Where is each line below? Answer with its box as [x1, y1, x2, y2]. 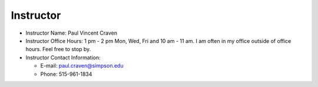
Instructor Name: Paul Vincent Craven [25, 29, 118, 36]
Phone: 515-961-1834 [40, 71, 92, 78]
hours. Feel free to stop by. [25, 46, 91, 53]
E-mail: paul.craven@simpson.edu [40, 62, 124, 69]
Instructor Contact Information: [25, 53, 101, 61]
